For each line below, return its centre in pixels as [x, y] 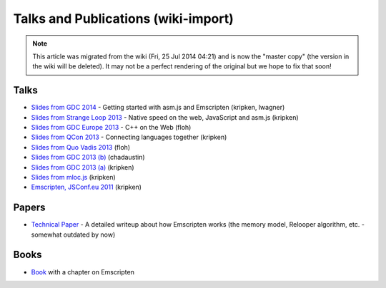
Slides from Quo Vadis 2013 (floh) [81, 147]
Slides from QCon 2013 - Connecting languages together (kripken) [129, 137]
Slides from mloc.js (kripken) [73, 177]
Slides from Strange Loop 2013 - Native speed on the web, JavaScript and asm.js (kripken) [165, 117]
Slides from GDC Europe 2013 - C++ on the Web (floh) [111, 128]
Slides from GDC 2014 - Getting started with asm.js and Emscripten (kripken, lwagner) [158, 108]
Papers [29, 208]
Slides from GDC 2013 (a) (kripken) [83, 167]
